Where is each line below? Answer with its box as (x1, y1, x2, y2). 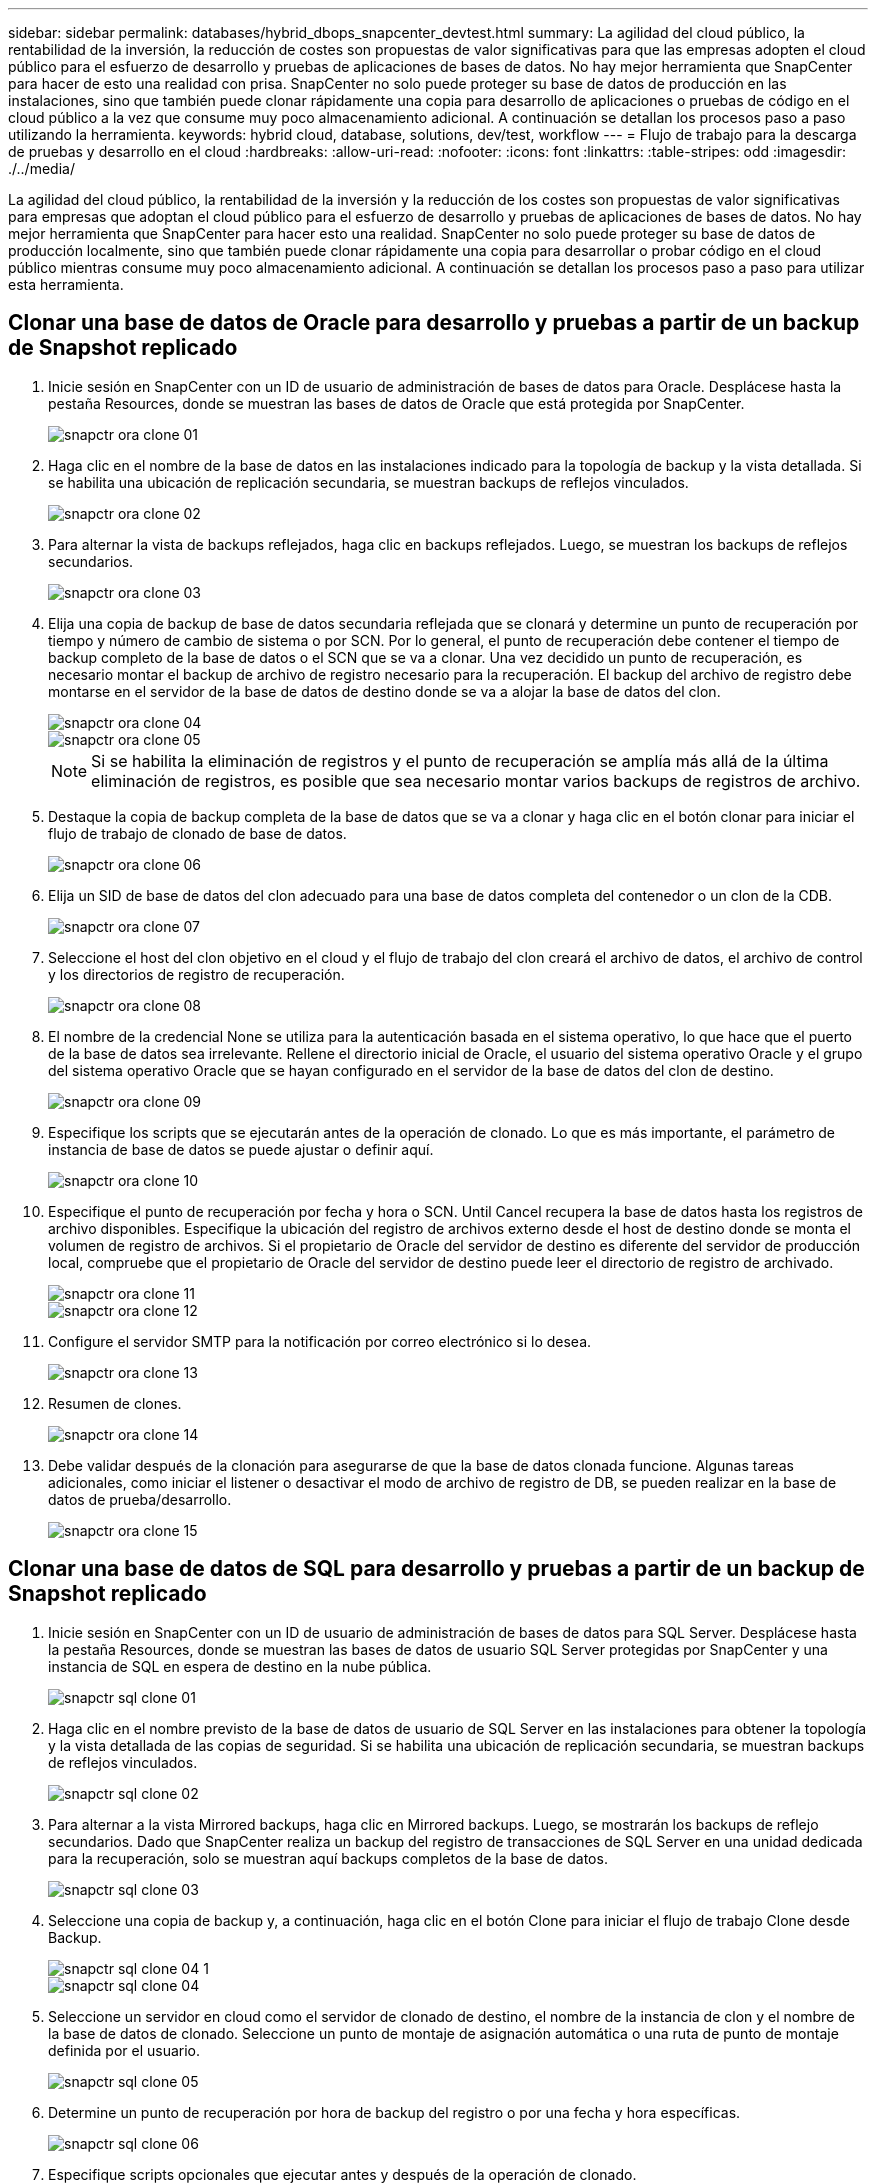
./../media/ (8, 160, 75, 177)
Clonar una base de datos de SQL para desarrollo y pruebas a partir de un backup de (8, 1556, 865, 1582)
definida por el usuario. (48, 2041, 201, 2059)
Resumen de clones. (48, 1394, 182, 1412)
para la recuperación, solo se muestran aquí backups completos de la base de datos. (48, 1849, 608, 1867)
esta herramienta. (8, 276, 124, 293)
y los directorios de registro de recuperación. (48, 965, 345, 983)
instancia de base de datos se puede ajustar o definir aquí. (48, 1140, 434, 1158)
